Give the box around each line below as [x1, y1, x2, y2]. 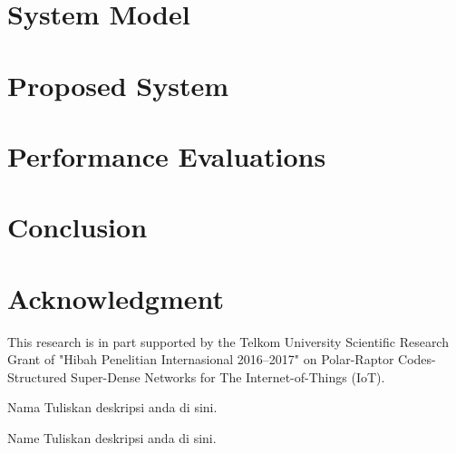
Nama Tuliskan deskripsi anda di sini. [7, 398, 218, 417]
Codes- [398, 350, 436, 369]
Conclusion [7, 208, 148, 246]
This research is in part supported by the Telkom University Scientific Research [7, 332, 449, 351]
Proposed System [7, 66, 229, 103]
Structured [7, 367, 67, 386]
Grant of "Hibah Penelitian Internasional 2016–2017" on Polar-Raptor [7, 350, 394, 369]
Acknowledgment [7, 279, 224, 316]
